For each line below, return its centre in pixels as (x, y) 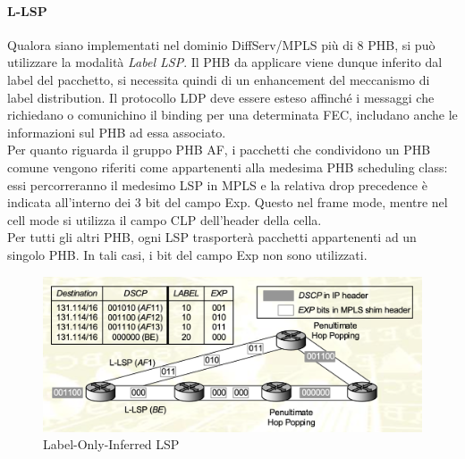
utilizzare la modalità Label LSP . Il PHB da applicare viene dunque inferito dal (225, 62)
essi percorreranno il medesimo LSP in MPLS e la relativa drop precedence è (217, 184)
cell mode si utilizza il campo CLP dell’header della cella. (165, 219)
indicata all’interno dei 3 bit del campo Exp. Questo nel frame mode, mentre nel (228, 202)
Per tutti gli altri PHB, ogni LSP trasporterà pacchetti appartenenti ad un (212, 237)
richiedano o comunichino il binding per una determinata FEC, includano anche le (232, 115)
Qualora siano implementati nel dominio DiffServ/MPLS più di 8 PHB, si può (221, 44)
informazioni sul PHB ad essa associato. (117, 132)
